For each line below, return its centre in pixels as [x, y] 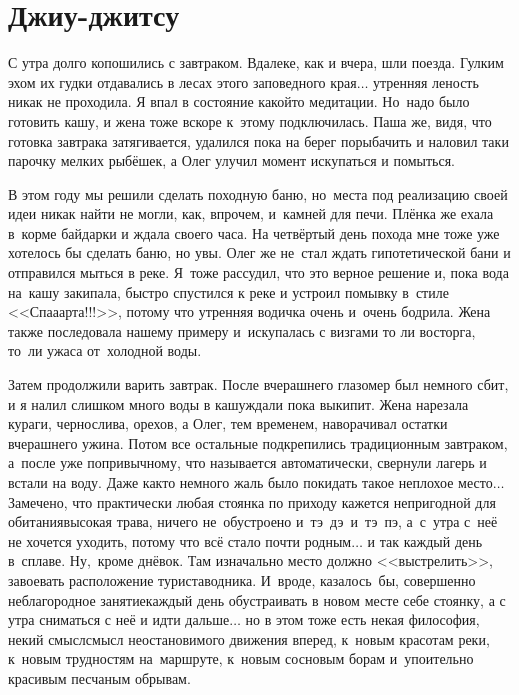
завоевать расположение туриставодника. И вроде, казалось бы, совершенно [242, 579]
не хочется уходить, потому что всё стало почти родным [180, 540]
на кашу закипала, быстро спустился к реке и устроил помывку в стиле [228, 291]
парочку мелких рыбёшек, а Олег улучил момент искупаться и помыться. [232, 160]
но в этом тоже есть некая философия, [362, 619]
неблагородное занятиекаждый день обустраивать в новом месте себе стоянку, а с [257, 599]
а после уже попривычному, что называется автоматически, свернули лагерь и [247, 462]
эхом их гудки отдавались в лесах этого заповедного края [182, 81]
